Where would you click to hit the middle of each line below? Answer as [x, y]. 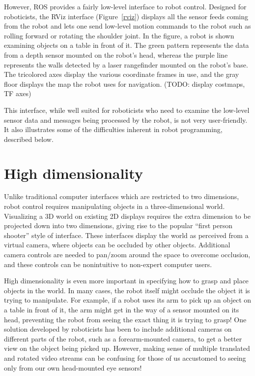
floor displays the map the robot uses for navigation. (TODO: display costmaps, [125, 84]
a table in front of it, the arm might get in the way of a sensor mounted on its [122, 309]
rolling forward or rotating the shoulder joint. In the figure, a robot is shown [119, 35]
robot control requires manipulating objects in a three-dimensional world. [114, 206]
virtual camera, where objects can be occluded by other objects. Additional [117, 245]
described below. [29, 139]
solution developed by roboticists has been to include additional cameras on [118, 329]
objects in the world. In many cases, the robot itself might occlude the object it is [127, 290]
